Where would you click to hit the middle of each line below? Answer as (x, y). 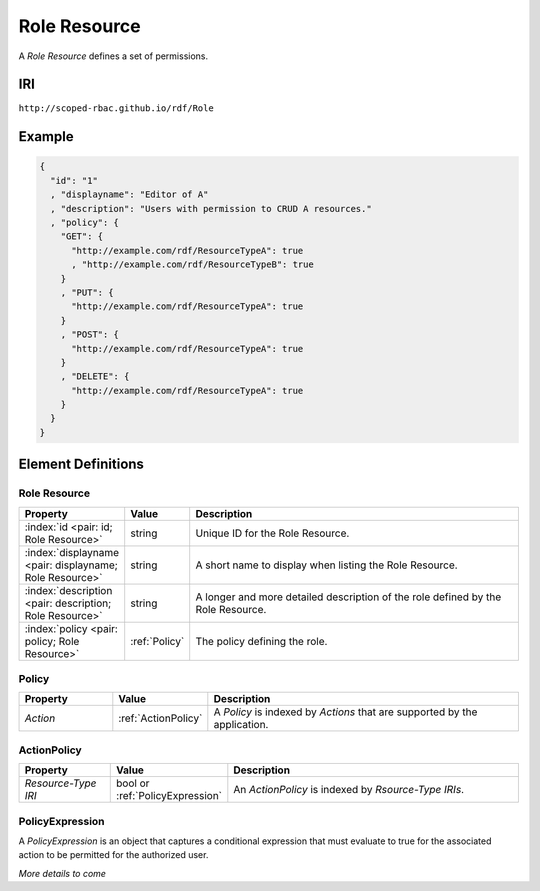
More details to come (62, 873)
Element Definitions (81, 464)
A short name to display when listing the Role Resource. (327, 565)
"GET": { (82, 236)
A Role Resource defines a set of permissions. (113, 56)
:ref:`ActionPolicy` (160, 718)
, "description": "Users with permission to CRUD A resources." (211, 208)
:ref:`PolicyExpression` (169, 796)
